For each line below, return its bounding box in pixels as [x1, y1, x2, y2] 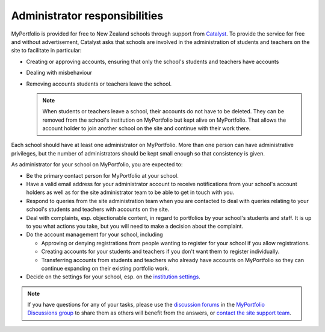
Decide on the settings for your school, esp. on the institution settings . [26, 273, 201, 280]
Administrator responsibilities [11, 9, 164, 22]
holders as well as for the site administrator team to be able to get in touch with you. [26, 189, 235, 196]
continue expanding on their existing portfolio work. [41, 265, 170, 272]
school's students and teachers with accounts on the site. [26, 205, 170, 213]
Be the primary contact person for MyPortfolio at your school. [26, 172, 179, 179]
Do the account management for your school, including [26, 231, 163, 238]
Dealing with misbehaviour [26, 69, 93, 77]
